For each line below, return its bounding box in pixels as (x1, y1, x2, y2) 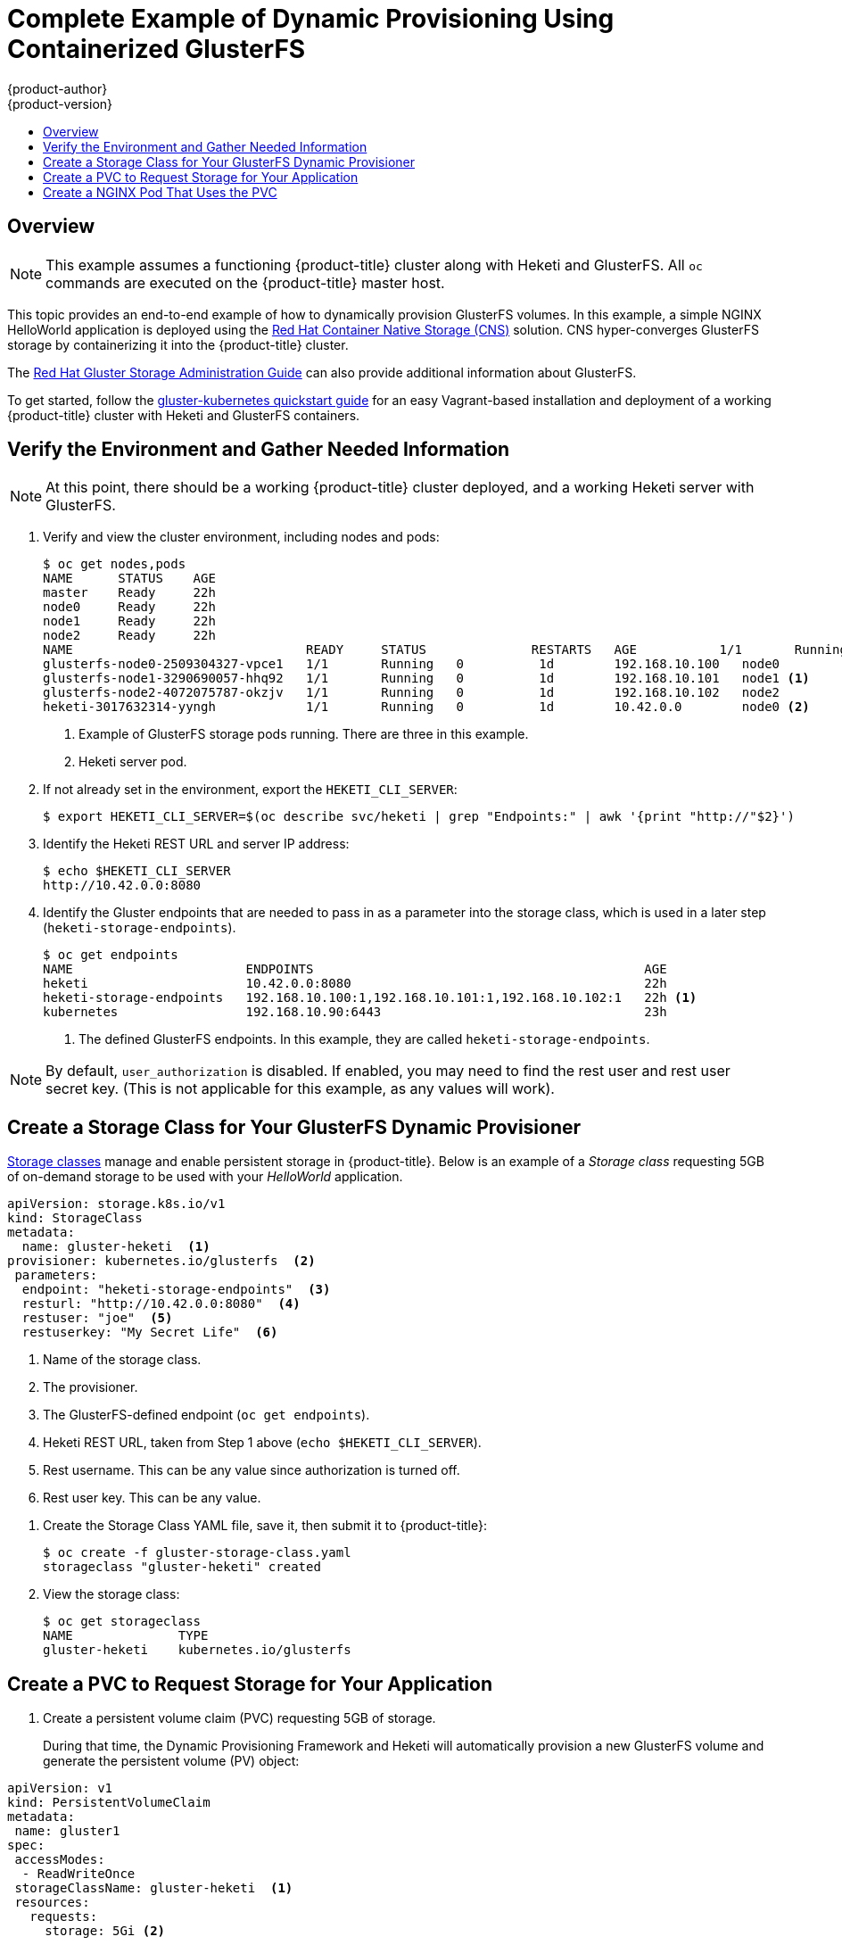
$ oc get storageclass (43, 1614, 202, 1629)
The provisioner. (43, 1379, 138, 1395)
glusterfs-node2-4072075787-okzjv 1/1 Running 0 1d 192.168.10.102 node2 (43, 685, 780, 700)
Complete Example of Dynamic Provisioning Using (7, 4, 615, 34)
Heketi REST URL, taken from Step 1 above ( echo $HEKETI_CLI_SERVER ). (43, 1435, 482, 1451)
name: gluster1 (14, 1824, 120, 1839)
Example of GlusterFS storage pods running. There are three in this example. (78, 726, 529, 742)
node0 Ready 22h (43, 600, 216, 615)
